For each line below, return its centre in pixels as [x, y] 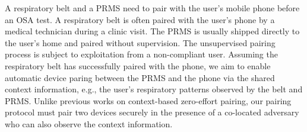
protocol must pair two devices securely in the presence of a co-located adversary [152, 112]
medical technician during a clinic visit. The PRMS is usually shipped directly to [152, 31]
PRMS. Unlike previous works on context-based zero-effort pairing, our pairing [148, 100]
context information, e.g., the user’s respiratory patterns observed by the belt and [154, 89]
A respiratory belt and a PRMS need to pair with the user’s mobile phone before [152, 8]
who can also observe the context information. [89, 123]
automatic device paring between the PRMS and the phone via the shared [140, 77]
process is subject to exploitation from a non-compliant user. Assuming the [141, 54]
